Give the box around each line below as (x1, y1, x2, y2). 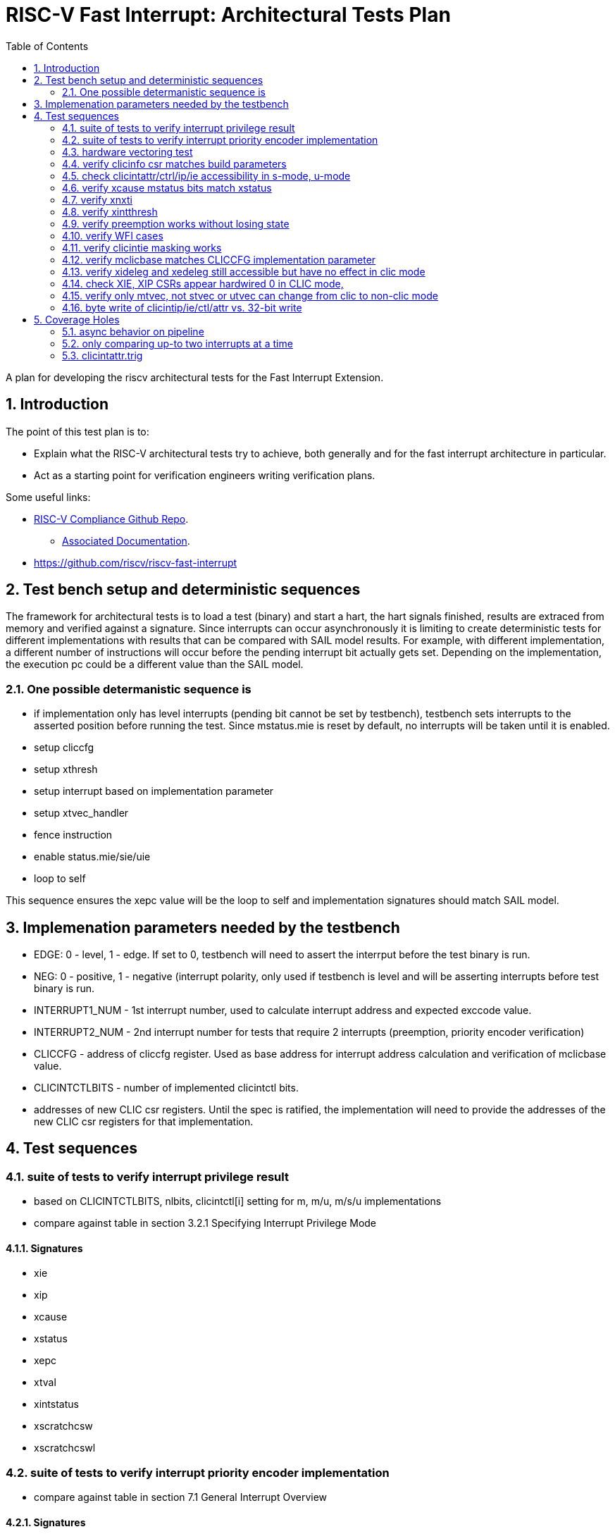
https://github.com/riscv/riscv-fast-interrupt (34, 556, 237, 569)
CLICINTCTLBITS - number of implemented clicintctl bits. (34, 1082, 299, 1094)
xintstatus (34, 1398, 79, 1411)
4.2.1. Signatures (6, 1516, 86, 1528)
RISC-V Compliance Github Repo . (34, 512, 189, 525)
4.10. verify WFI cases (62, 229, 163, 242)
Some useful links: (6, 490, 91, 503)
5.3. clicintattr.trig (62, 349, 143, 361)
